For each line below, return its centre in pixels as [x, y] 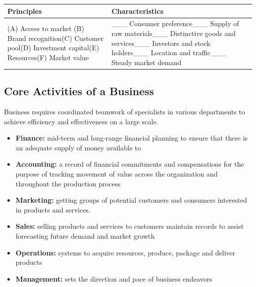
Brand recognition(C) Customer [56, 38]
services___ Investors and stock [161, 43]
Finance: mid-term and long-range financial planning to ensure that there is [131, 138]
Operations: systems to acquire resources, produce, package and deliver [125, 252]
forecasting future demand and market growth [85, 235]
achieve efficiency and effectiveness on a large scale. [81, 121]
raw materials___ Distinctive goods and [174, 33]
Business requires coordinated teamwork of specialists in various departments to [125, 112]
